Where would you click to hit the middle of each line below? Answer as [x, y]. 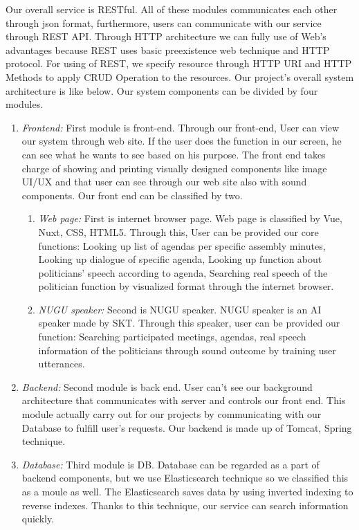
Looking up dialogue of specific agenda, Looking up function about [180, 259]
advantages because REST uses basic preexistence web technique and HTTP [168, 49]
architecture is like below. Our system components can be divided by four [162, 90]
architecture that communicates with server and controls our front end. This [184, 400]
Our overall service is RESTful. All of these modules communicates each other [172, 9]
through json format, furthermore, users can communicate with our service [164, 22]
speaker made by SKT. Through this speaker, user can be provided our [189, 323]
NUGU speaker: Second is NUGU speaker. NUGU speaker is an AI [180, 309]
